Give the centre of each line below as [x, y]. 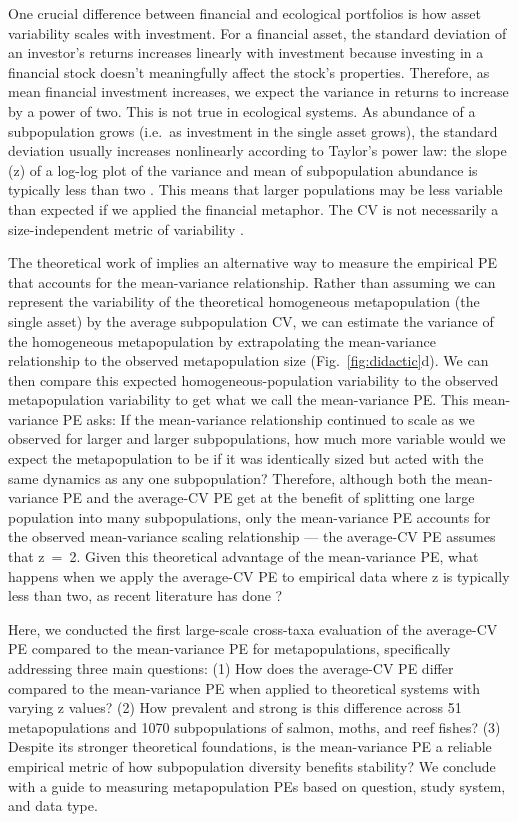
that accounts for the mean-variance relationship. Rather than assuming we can [252, 281]
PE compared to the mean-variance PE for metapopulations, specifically [229, 648]
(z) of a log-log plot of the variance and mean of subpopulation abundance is [243, 169]
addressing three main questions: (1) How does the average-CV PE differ [231, 668]
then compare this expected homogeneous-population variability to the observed [253, 379]
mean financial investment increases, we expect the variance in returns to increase [258, 91]
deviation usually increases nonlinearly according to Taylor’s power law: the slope [257, 150]
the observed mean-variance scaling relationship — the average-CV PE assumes [252, 536]
